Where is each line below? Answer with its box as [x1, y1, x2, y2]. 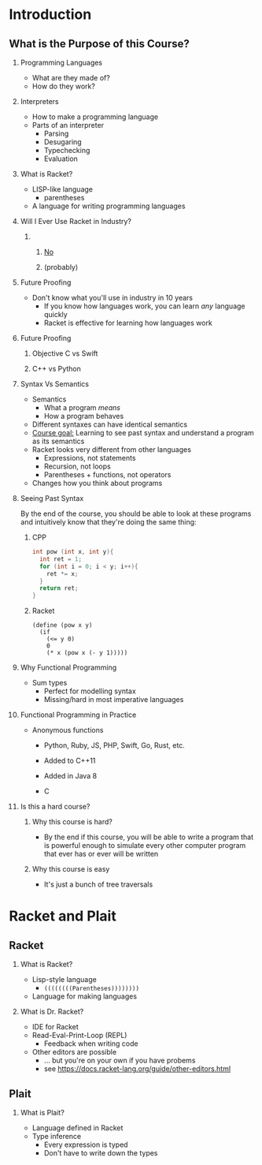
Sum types [31, 678, 68, 688]
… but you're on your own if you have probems [43, 1055, 196, 1066]
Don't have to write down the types [43, 1148, 158, 1157]
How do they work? [31, 81, 95, 91]
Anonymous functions [31, 726, 104, 735]
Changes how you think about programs [31, 479, 163, 487]
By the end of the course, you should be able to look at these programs [20, 509, 252, 518]
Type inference [31, 1131, 82, 1141]
